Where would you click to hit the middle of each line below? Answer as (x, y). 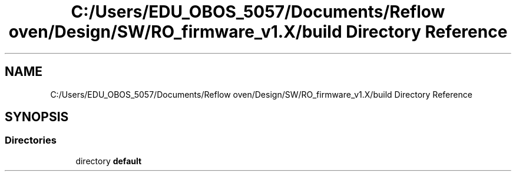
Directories (31, 140)
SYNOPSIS (37, 117)
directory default (109, 161)
